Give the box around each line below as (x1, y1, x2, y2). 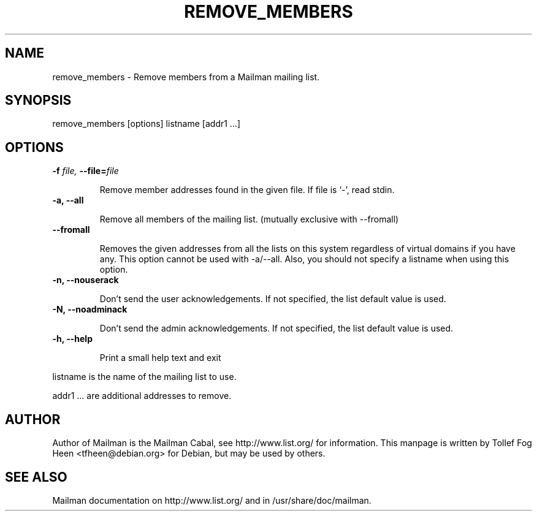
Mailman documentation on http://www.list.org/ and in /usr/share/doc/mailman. (52, 495, 371, 506)
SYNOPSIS (5, 93, 72, 108)
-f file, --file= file (52, 165, 119, 176)
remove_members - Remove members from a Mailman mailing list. (52, 71, 320, 82)
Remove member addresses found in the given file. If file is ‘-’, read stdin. (99, 184, 395, 195)
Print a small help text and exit (99, 352, 221, 363)
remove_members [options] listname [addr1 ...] (52, 118, 241, 129)
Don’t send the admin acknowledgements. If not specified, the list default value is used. (99, 323, 454, 334)
